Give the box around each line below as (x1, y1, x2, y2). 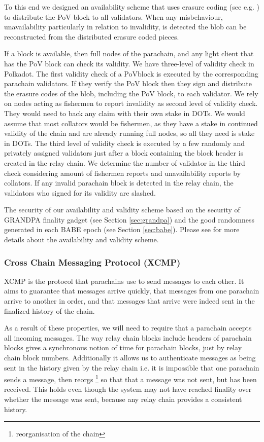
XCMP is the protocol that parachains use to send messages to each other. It (4, 275, 244, 286)
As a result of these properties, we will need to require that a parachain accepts (4, 322, 252, 333)
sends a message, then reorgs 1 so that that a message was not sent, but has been (4, 373, 257, 384)
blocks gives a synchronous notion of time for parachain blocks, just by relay (4, 342, 242, 353)
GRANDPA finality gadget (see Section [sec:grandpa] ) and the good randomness (4, 214, 255, 225)
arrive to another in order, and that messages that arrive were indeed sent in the (4, 296, 255, 306)
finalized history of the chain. (4, 305, 95, 316)
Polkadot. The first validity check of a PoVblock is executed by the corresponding (4, 68, 258, 79)
